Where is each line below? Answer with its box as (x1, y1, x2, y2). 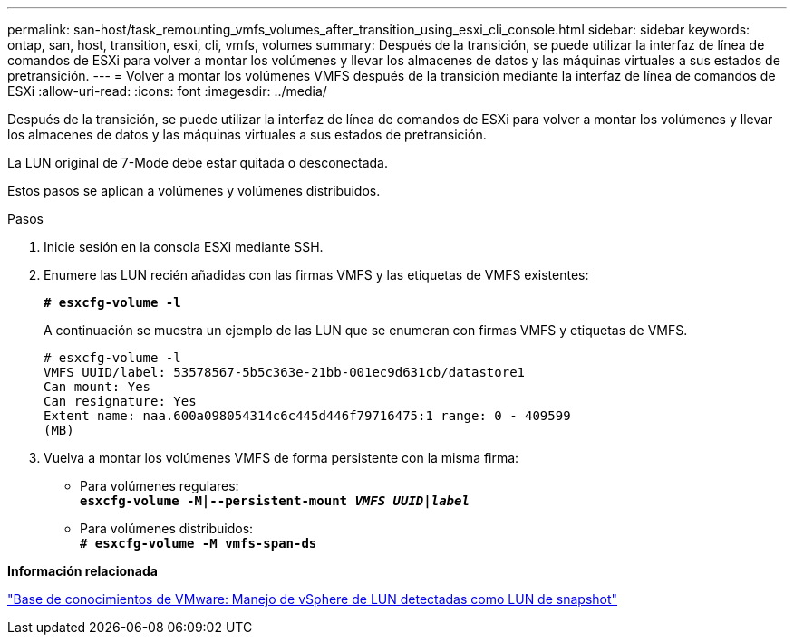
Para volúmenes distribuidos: (80, 521, 254, 536)
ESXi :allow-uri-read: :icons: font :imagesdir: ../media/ (7, 83, 327, 99)
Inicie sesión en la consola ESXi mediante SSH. (44, 239, 324, 254)
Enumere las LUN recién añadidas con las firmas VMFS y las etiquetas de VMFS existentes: (44, 267, 589, 283)
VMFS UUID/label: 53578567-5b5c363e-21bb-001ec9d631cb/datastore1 (44, 365, 526, 379)
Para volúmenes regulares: (80, 478, 239, 493)
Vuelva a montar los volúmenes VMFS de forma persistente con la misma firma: (44, 450, 519, 465)
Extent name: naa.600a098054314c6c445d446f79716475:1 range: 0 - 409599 (44, 408, 571, 423)
